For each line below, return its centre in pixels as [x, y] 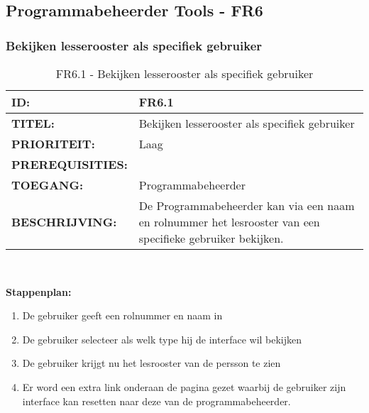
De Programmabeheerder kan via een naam [247, 205]
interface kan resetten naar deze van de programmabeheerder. [156, 401]
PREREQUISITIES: [70, 164]
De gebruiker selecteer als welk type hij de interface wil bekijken [162, 339]
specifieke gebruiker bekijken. [211, 238]
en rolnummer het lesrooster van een [229, 222]
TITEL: [33, 123]
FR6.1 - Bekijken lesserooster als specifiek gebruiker [184, 73]
